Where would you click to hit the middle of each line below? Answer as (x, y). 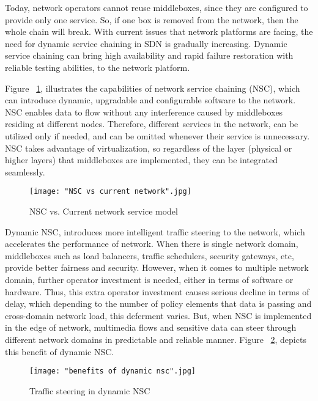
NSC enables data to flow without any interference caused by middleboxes (144, 112)
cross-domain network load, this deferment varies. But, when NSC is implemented (158, 315)
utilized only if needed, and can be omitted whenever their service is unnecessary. (157, 135)
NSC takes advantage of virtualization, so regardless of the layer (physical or (149, 148)
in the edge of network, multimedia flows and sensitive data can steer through (151, 327)
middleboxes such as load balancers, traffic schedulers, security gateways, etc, (150, 255)
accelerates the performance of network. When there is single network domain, (152, 244)
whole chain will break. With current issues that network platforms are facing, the (159, 31)
